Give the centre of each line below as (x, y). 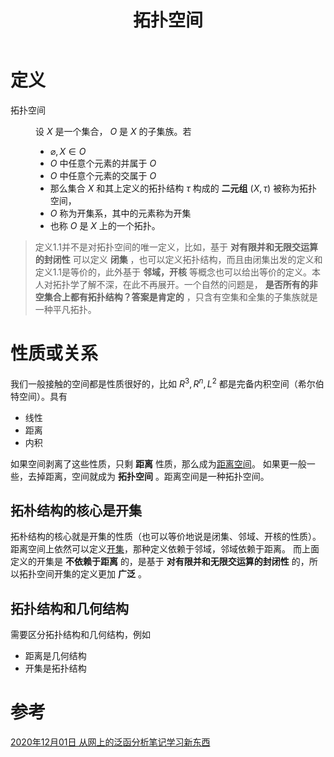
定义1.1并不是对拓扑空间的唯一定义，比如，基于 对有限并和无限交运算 (176, 247)
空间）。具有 (43, 396)
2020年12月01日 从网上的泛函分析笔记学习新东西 (110, 742)
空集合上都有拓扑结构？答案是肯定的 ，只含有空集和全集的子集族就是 (176, 297)
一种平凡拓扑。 (65, 309)
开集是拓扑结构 (55, 668)
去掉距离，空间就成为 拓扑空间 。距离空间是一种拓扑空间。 (148, 476)
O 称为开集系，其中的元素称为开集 (120, 213)
